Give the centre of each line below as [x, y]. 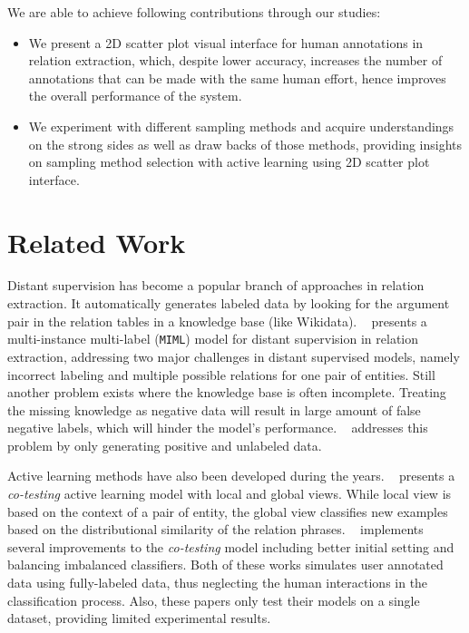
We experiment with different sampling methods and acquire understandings [241, 126]
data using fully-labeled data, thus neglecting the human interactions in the [218, 583]
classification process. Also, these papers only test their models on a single [214, 600]
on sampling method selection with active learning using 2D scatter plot [229, 162]
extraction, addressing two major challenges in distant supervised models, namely [234, 356]
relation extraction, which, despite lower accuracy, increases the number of [235, 60]
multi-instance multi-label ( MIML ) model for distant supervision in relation [213, 339]
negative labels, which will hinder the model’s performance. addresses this [218, 428]
